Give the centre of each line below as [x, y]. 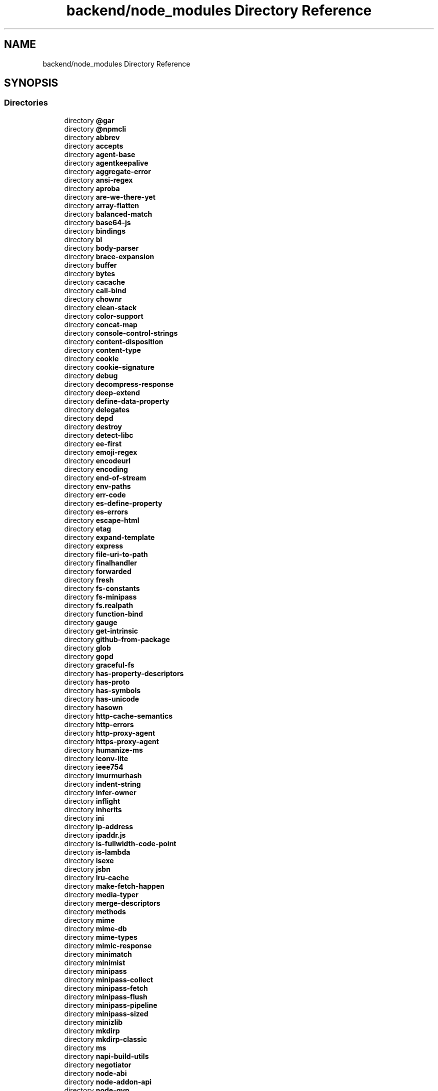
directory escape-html [102, 520]
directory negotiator [98, 1064]
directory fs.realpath [99, 605]
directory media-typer [101, 894]
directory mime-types [101, 937]
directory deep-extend [102, 392]
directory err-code [95, 494]
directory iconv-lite [96, 758]
